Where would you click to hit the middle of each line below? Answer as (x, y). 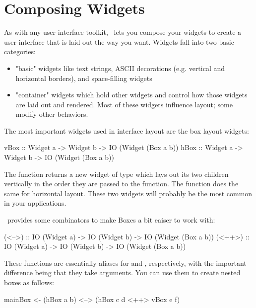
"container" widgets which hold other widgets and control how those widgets (131, 95)
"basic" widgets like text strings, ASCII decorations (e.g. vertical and (120, 68)
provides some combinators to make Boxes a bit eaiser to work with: (111, 220)
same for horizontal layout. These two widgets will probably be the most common (128, 193)
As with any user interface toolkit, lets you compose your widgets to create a (123, 32)
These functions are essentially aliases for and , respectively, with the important (125, 263)
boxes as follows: (29, 282)
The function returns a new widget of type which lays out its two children (116, 174)
